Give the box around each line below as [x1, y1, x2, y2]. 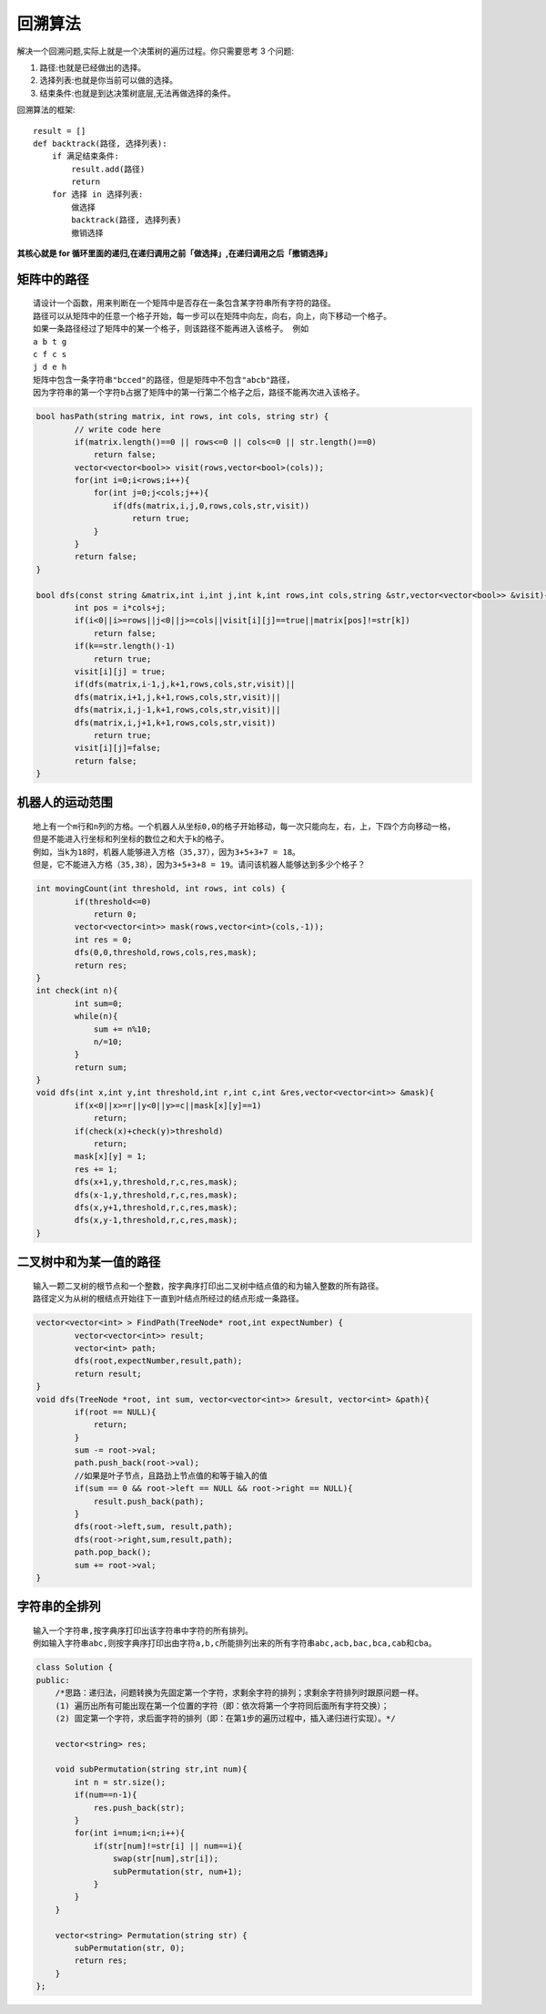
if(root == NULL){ [74, 1406, 157, 1417]
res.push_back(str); [93, 1803, 186, 1813]
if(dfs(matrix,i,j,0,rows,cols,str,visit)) [112, 500, 310, 510]
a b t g [33, 336, 67, 346]
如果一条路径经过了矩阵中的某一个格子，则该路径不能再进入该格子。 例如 [33, 324, 309, 334]
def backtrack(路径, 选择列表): [33, 138, 167, 149]
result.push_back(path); [93, 1495, 205, 1506]
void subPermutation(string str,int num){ [55, 1764, 248, 1774]
